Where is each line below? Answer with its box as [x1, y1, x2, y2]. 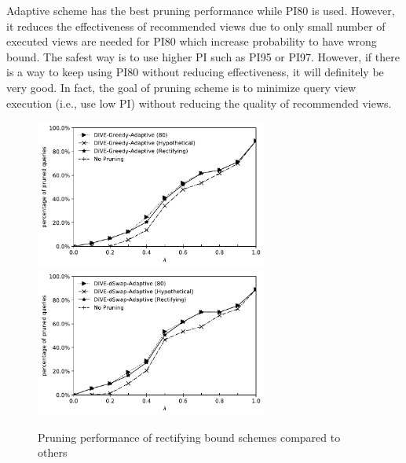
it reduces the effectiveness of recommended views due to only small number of [6, 17, 386, 34]
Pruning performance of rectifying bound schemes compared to [38, 428, 341, 445]
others [38, 444, 68, 461]
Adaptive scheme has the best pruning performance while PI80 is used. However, [6, 2, 395, 18]
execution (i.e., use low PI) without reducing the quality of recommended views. [6, 94, 392, 111]
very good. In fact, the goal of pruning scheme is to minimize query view [6, 79, 357, 95]
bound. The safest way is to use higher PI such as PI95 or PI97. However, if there [6, 48, 400, 64]
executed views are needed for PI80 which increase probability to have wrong [6, 33, 377, 50]
